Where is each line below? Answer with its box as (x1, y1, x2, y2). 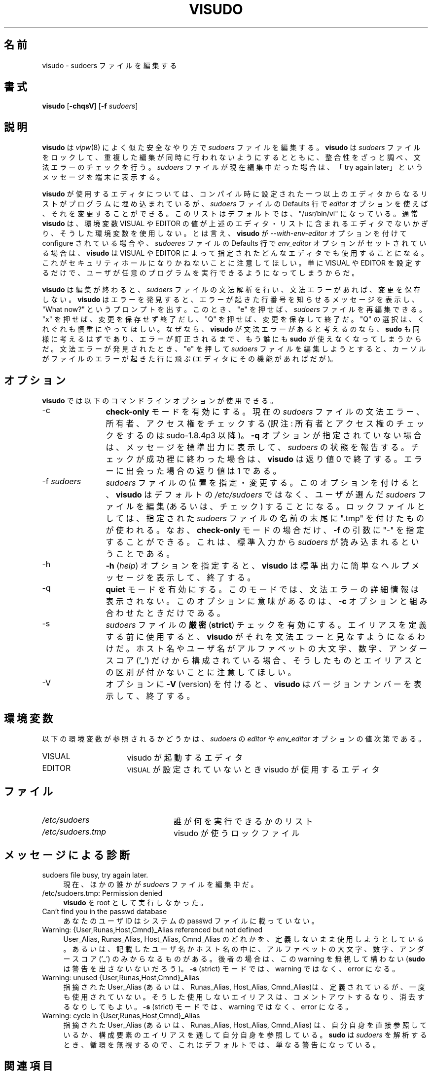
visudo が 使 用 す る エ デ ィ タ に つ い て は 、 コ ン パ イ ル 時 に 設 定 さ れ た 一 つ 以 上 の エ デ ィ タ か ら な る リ (42, 190, 428, 198)
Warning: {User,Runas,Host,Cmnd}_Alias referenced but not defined (42, 925, 263, 934)
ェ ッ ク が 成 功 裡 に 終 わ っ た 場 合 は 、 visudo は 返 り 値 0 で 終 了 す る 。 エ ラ (106, 454, 422, 464)
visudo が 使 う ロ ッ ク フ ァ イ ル (173, 828, 300, 838)
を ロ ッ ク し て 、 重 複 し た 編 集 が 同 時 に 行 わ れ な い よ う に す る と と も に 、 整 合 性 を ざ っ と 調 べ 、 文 (42, 153, 421, 162)
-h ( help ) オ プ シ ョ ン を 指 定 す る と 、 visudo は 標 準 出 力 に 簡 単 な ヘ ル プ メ (106, 561, 420, 571)
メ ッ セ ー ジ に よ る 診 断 (4, 849, 130, 862)
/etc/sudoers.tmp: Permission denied (42, 888, 163, 897)
